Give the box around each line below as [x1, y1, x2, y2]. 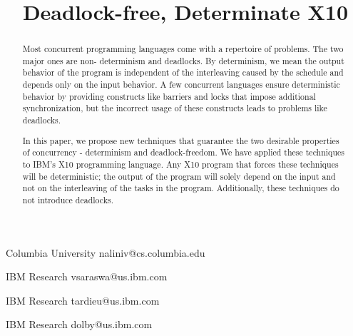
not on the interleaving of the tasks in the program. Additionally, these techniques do [22, 182, 339, 194]
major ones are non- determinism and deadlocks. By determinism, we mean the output [22, 54, 344, 66]
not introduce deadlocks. [22, 193, 114, 205]
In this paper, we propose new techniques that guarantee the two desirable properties [22, 134, 339, 146]
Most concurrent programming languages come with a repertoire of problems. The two [22, 43, 344, 55]
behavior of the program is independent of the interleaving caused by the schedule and [22, 66, 344, 78]
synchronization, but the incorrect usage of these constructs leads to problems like [22, 102, 327, 114]
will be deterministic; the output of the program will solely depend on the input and [22, 170, 336, 182]
